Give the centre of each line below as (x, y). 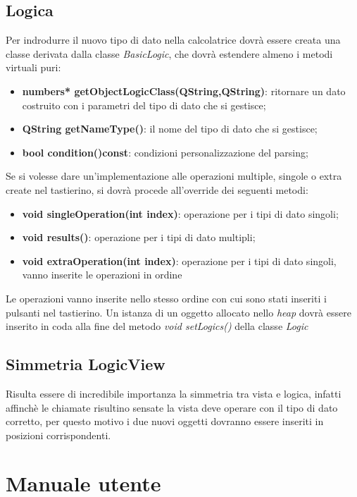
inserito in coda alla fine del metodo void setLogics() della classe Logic (157, 326)
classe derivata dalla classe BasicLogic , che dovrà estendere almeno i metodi (169, 53)
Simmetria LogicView (86, 364)
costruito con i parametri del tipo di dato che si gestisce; (144, 105)
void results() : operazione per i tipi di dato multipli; (139, 237)
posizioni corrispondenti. (58, 435)
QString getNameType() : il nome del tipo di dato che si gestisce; (170, 129)
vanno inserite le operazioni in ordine (102, 275)
